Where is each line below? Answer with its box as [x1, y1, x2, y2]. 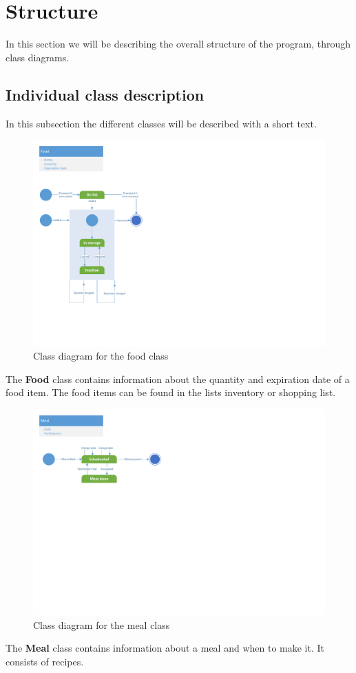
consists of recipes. [6, 654, 84, 668]
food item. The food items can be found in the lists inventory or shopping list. [6, 385, 336, 400]
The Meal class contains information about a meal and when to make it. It [6, 641, 325, 655]
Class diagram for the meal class [33, 617, 170, 632]
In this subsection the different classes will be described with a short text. [6, 116, 317, 130]
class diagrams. [6, 50, 70, 64]
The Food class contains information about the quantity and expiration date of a [6, 371, 350, 386]
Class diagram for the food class [33, 349, 169, 363]
